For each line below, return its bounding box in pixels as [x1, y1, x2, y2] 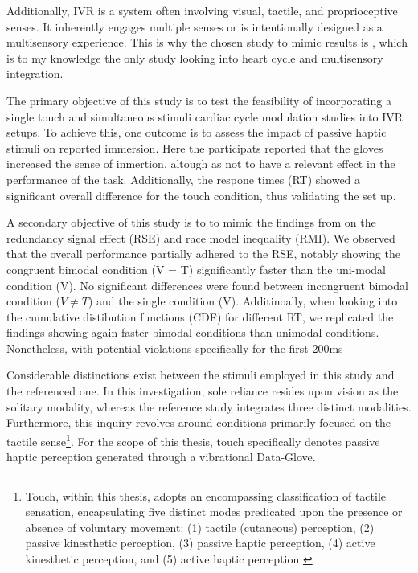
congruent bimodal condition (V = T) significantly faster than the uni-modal [6, 260, 387, 277]
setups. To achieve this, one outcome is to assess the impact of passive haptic [6, 124, 387, 141]
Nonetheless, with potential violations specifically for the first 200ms [6, 339, 343, 356]
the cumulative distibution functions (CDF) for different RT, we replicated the [6, 308, 394, 325]
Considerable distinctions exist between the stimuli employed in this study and [6, 366, 395, 383]
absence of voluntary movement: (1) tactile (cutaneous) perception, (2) [25, 518, 375, 535]
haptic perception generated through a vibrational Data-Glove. [6, 448, 316, 465]
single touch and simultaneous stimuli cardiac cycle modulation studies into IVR [6, 108, 404, 125]
